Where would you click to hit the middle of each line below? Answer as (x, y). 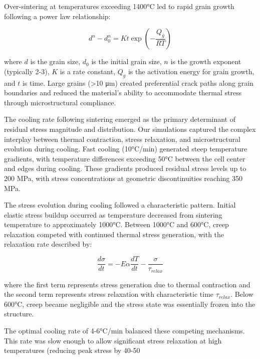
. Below (242, 294)
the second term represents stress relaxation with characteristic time (109, 294)
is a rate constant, (88, 71)
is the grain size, (55, 61)
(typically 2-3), (27, 71)
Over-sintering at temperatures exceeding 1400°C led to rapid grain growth (119, 6)
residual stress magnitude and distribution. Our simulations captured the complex (130, 129)
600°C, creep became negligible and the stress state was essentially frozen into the (130, 304)
